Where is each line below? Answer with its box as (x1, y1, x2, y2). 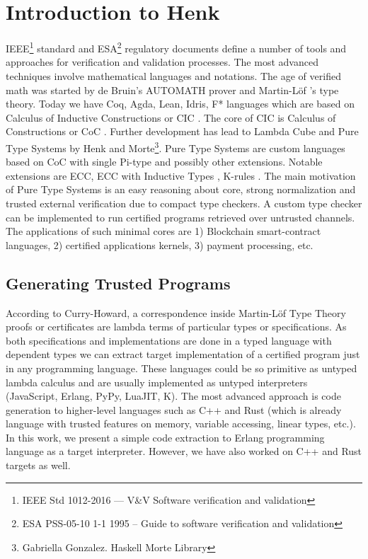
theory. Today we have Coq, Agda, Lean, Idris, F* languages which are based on (6, 96, 355, 111)
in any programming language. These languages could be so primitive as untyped (6, 360, 357, 375)
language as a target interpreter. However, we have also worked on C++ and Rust (6, 444, 362, 459)
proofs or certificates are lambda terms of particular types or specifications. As (6, 319, 347, 334)
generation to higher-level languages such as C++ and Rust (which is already (6, 402, 342, 417)
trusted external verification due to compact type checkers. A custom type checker (6, 195, 362, 210)
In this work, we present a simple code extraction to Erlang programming (6, 430, 325, 444)
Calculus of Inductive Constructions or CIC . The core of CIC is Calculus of (6, 110, 336, 125)
